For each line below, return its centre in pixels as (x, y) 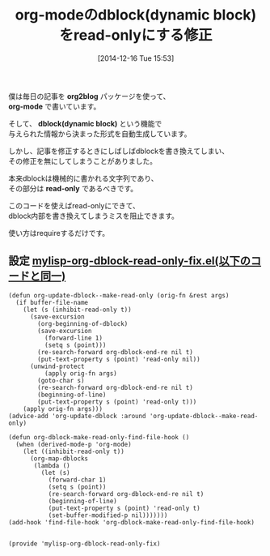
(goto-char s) (61, 380)
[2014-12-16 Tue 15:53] (136, 58)
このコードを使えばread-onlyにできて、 (74, 205)
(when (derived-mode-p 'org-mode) (74, 444)
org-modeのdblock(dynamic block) (136, 15)
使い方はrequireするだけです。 (59, 233)
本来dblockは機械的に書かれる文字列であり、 (83, 178)
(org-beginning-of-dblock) (83, 323)
